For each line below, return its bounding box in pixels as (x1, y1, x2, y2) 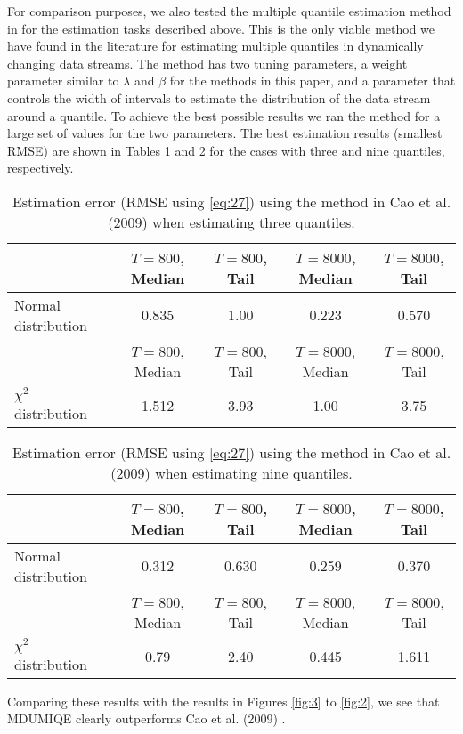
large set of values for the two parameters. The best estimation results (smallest (7, 124, 443, 142)
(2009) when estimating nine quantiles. (110, 462, 353, 483)
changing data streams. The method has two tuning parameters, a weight (7, 53, 408, 72)
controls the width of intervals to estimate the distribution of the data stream (7, 88, 431, 107)
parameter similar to (7, 71, 119, 90)
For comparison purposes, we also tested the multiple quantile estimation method (7, 2, 451, 20)
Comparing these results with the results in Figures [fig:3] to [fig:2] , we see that (7, 691, 440, 710)
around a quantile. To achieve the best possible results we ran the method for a (7, 106, 441, 125)
